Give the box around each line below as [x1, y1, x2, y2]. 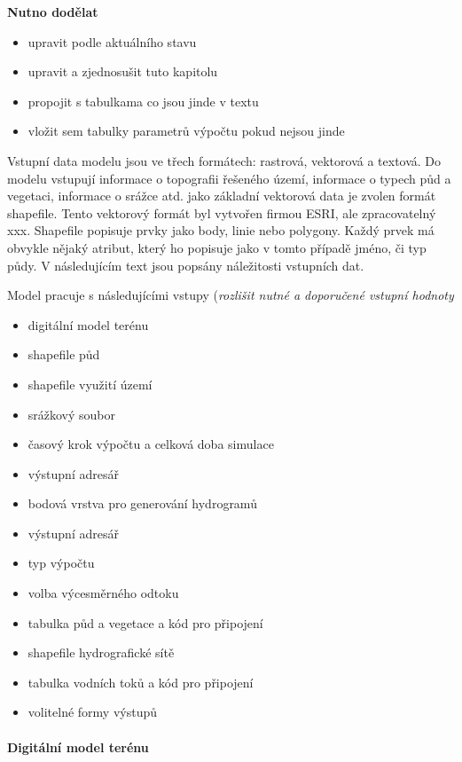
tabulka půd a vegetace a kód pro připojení [27, 613, 263, 632]
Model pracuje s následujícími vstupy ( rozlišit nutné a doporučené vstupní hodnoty [7, 286, 454, 304]
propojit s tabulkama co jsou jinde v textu [27, 91, 259, 110]
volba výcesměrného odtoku [27, 584, 179, 602]
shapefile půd [27, 345, 100, 364]
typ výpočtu [27, 554, 95, 572]
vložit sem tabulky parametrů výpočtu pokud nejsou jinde [27, 122, 345, 140]
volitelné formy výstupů [27, 703, 157, 721]
